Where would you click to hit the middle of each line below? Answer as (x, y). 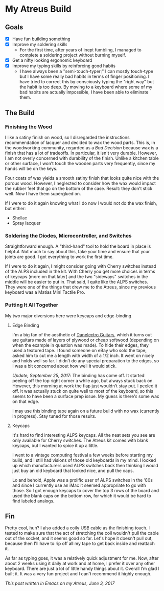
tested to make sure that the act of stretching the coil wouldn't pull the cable (82, 533)
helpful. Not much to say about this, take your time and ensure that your (78, 252)
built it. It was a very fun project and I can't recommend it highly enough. (78, 574)
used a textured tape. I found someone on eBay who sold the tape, (79, 350)
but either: (15, 208)
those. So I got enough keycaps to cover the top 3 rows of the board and (85, 490)
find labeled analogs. (33, 501)
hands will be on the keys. (31, 168)
